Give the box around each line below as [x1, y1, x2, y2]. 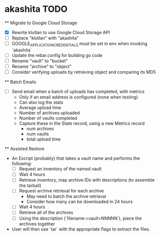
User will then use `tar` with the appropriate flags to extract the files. [11, 226, 151, 232]
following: [11, 161, 32, 167]
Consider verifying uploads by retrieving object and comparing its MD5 [11, 69, 156, 75]
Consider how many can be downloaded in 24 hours [26, 199, 133, 205]
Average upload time [19, 105, 62, 111]
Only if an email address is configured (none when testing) [19, 94, 138, 100]
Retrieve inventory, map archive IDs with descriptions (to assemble [19, 177, 155, 183]
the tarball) [19, 183, 42, 189]
